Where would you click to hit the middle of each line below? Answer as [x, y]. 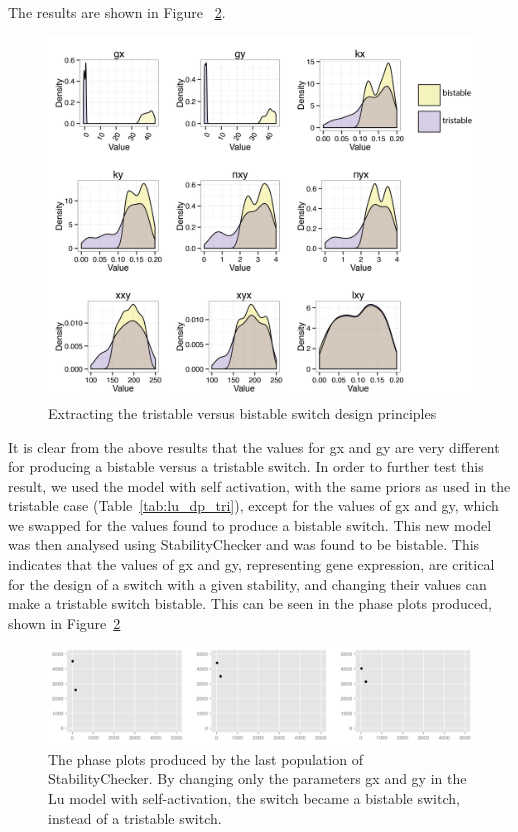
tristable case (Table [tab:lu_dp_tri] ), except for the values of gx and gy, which [253, 505]
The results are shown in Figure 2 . [117, 12]
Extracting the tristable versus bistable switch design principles [242, 412]
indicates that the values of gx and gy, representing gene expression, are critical [251, 564]
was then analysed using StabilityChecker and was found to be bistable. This [244, 544]
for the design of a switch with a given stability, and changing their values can [247, 583]
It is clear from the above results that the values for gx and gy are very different [254, 446]
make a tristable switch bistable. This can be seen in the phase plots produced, [250, 603]
